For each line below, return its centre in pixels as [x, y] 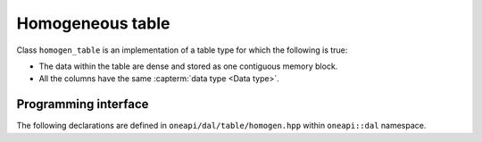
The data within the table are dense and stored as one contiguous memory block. [188, 66]
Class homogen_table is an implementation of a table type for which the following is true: [182, 50]
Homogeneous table [93, 23]
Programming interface [83, 104]
